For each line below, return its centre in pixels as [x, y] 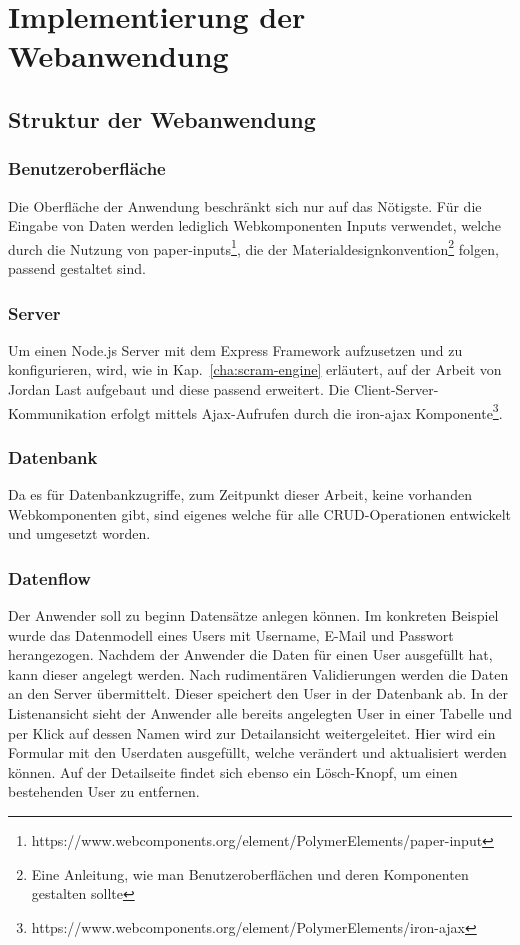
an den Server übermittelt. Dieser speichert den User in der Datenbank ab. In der [258, 693]
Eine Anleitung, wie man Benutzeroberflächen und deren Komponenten [250, 873]
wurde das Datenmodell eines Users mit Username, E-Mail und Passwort [231, 634]
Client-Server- [396, 389]
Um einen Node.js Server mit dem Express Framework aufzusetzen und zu [235, 349]
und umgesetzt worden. [79, 533]
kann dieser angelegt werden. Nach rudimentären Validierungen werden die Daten [258, 673]
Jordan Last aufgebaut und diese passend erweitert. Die [179, 389]
